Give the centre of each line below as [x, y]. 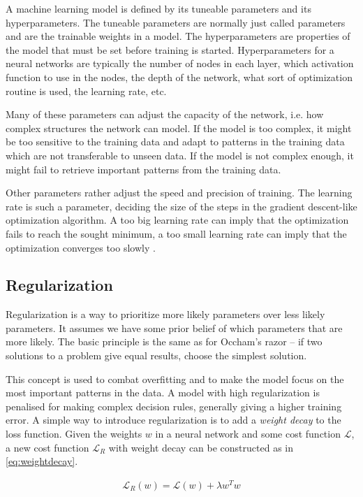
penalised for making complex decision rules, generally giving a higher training [174, 406]
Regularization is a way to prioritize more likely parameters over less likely [165, 314]
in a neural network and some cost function [248, 434]
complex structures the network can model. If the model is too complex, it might [179, 128]
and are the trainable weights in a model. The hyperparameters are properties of [178, 36]
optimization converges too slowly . [81, 247]
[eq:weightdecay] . [42, 461]
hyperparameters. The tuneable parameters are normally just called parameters [176, 22]
